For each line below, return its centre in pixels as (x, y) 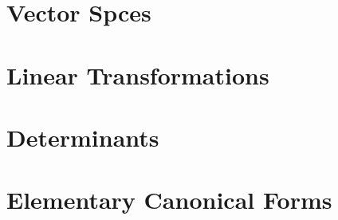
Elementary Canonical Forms (169, 200)
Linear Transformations (138, 75)
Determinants (83, 137)
